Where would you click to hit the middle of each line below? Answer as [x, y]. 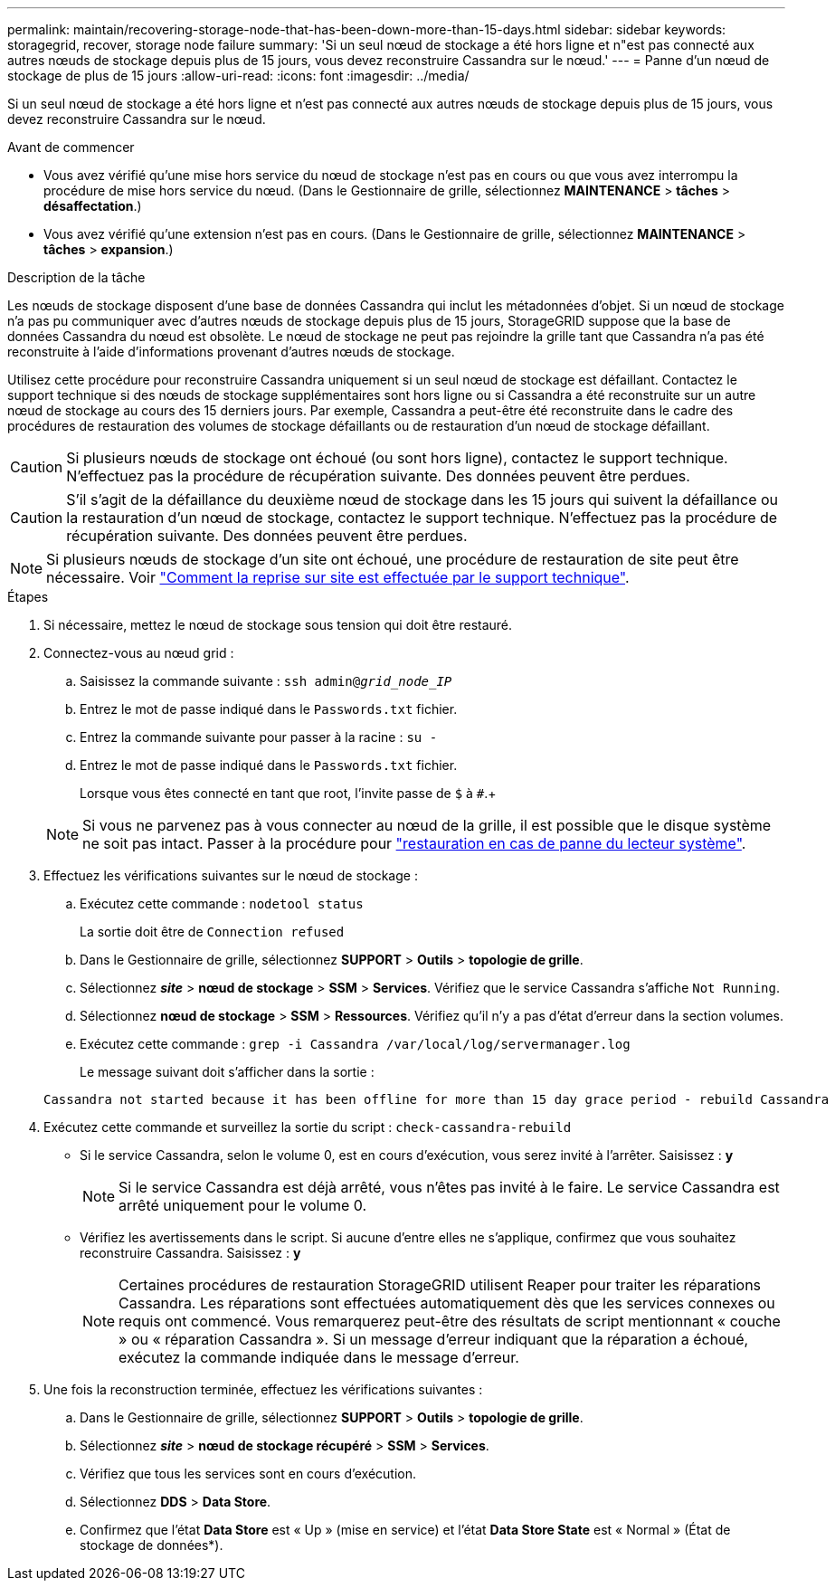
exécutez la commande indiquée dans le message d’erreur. [319, 1357]
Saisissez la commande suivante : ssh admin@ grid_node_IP [266, 681]
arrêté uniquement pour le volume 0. [243, 1205]
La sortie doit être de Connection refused [212, 932]
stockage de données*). [152, 1545]
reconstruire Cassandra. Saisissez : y [190, 1253]
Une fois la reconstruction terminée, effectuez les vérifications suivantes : [263, 1389]
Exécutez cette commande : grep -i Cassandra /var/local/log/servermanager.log [355, 1044]
